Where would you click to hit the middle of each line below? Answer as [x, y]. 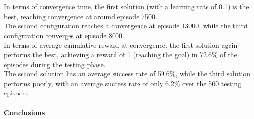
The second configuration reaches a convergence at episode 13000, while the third [126, 26]
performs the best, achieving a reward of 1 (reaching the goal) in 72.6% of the [121, 54]
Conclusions [24, 112]
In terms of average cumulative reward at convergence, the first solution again [121, 45]
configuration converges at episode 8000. [64, 35]
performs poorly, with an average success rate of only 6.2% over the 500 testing [123, 83]
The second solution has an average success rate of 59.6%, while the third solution [127, 74]
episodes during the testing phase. [55, 64]
